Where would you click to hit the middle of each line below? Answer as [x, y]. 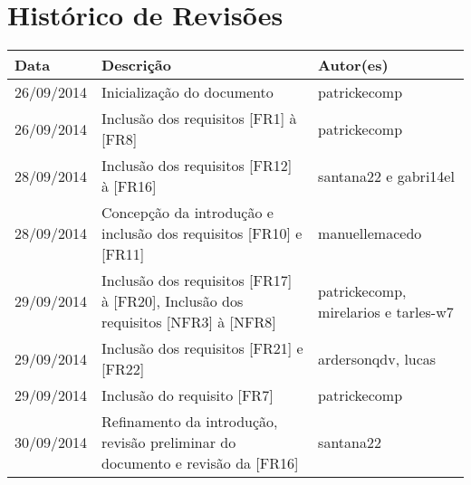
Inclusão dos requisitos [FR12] [197, 166]
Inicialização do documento [187, 92]
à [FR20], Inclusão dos [173, 301]
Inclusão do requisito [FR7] [187, 395]
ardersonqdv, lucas [377, 358]
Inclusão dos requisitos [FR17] [197, 281]
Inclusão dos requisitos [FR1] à [199, 119]
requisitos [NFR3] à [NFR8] [189, 322]
